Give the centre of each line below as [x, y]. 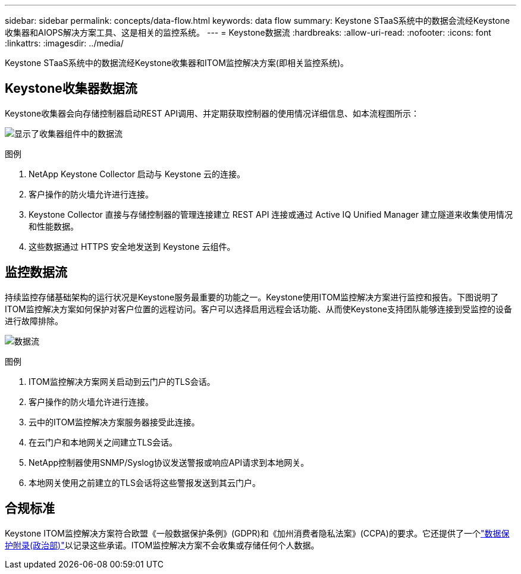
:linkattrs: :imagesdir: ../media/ [64, 43]
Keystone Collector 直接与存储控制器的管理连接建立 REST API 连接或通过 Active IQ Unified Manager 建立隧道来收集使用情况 [271, 214]
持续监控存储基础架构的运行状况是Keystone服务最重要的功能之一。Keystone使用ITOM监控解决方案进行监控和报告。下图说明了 [252, 297]
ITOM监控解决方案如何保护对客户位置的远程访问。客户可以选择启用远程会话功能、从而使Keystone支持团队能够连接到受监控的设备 [258, 309]
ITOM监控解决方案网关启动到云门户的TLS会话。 [122, 381]
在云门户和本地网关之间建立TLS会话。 [103, 442]
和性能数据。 [54, 226]
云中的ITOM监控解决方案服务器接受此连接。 [114, 422]
